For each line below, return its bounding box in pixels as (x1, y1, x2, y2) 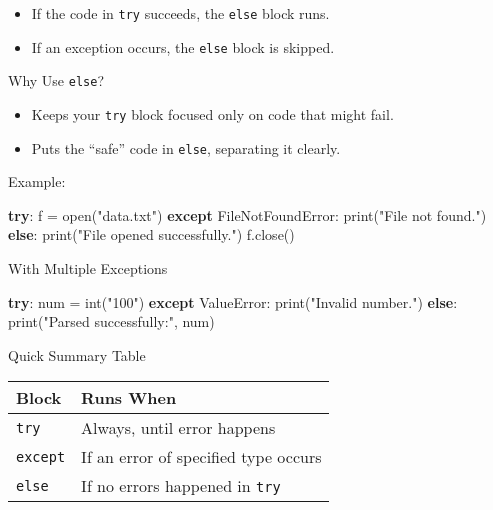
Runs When (81, 386, 177, 410)
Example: (8, 171, 66, 192)
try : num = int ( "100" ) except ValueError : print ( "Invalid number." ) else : (8, 291, 458, 312)
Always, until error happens (81, 416, 276, 440)
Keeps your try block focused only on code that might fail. (31, 103, 394, 124)
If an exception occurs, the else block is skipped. (31, 36, 335, 57)
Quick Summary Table (8, 344, 146, 365)
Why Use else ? (8, 70, 104, 91)
